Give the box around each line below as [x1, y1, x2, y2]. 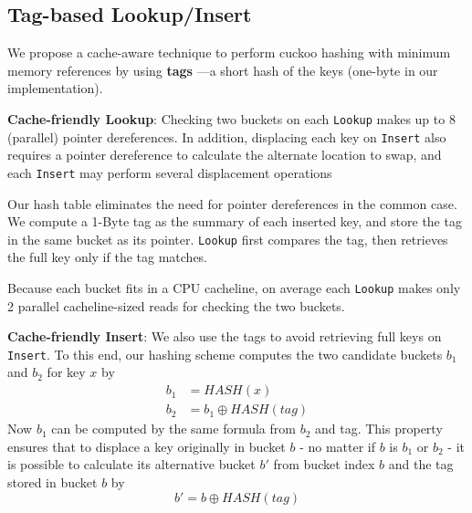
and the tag [388, 455, 454, 474]
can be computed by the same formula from [51, 419, 296, 438]
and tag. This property [314, 419, 443, 438]
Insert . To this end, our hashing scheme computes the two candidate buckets [7, 344, 443, 363]
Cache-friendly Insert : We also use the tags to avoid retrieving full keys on [7, 327, 442, 346]
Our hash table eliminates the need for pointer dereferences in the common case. [7, 194, 457, 213]
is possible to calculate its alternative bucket [7, 455, 256, 474]
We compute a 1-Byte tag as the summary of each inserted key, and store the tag [7, 212, 462, 231]
